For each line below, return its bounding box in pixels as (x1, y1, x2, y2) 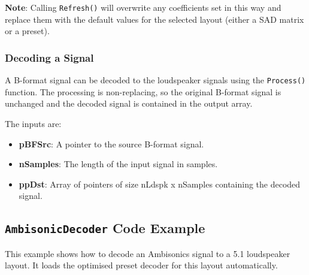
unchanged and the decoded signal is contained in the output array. (5, 97, 253, 110)
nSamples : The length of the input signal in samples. (19, 158, 218, 170)
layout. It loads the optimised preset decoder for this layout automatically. (5, 259, 278, 271)
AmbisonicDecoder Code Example (5, 219, 205, 237)
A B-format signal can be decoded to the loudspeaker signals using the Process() (5, 74, 306, 86)
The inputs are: (5, 117, 62, 129)
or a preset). (5, 25, 50, 37)
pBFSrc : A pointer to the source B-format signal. (19, 137, 204, 150)
